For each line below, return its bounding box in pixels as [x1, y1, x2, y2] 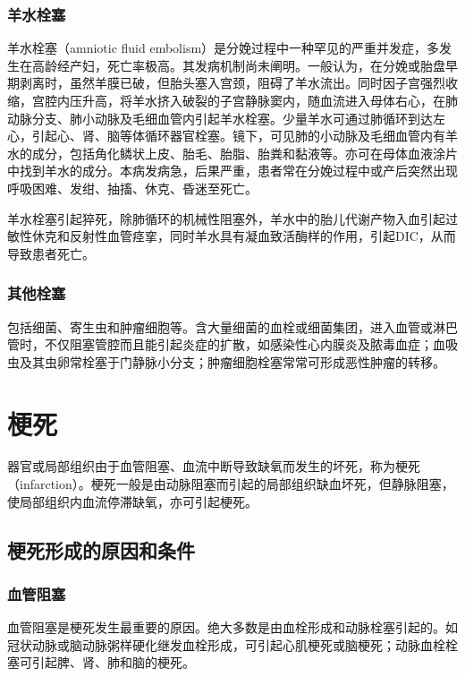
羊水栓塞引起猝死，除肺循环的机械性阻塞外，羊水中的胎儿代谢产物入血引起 [7, 209, 445, 227]
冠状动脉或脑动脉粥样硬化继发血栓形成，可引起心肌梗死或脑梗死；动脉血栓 [7, 635, 445, 654]
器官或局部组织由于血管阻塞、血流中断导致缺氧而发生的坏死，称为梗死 [7, 457, 420, 476]
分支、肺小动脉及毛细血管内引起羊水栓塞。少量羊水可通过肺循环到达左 [31, 108, 445, 127]
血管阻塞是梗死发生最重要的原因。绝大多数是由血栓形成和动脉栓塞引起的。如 [7, 618, 458, 637]
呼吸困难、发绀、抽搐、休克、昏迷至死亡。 [7, 178, 258, 197]
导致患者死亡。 [7, 244, 95, 262]
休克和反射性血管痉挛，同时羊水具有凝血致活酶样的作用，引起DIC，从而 [31, 227, 456, 245]
